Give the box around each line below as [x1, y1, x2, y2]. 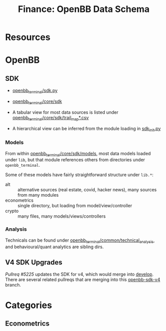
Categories [5, 300, 52, 311]
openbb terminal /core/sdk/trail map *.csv [12, 114, 89, 122]
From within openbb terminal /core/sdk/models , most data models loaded [5, 150, 151, 158]
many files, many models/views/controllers [17, 213, 106, 219]
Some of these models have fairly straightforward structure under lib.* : [5, 172, 154, 178]
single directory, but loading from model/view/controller [17, 203, 132, 209]
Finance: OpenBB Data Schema [18, 3, 150, 15]
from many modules [17, 192, 59, 198]
